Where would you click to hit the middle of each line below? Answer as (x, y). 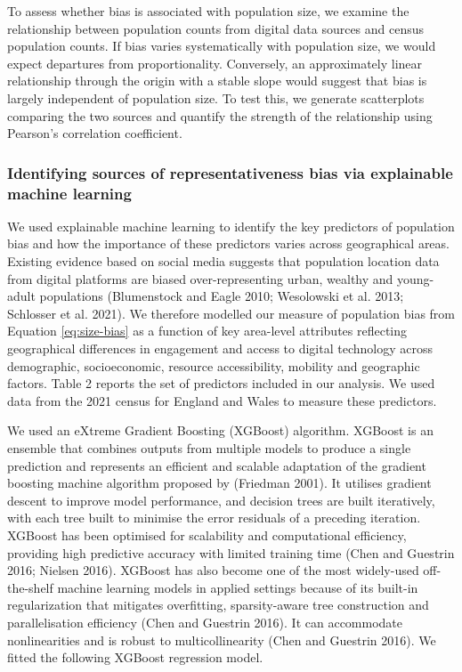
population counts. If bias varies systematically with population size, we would (222, 46)
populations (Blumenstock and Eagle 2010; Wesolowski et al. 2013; (222, 296)
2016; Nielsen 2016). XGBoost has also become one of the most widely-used (213, 570)
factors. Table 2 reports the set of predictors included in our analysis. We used (221, 383)
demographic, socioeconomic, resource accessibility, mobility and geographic (214, 365)
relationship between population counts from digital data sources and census (216, 28)
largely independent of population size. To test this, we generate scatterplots (216, 97)
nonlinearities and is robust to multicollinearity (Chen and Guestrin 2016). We (222, 640)
